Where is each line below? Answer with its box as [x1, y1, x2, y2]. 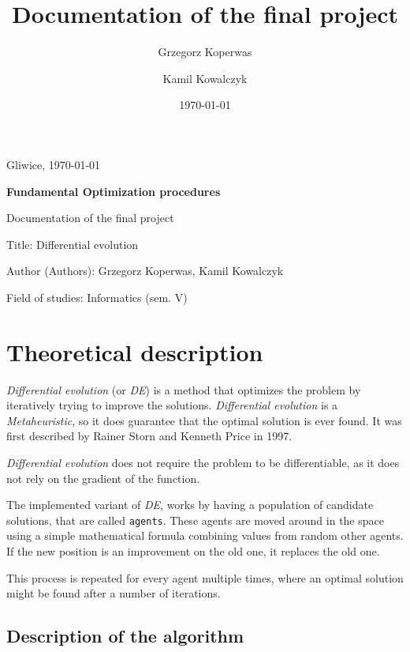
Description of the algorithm [6, 624, 244, 648]
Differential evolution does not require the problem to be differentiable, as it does [6, 454, 400, 470]
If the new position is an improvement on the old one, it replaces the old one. [6, 543, 380, 559]
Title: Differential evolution [6, 236, 139, 252]
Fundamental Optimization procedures [6, 183, 221, 199]
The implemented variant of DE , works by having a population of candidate [6, 496, 374, 513]
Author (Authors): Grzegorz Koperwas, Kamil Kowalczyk [6, 262, 284, 279]
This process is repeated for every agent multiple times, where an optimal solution [6, 569, 404, 586]
